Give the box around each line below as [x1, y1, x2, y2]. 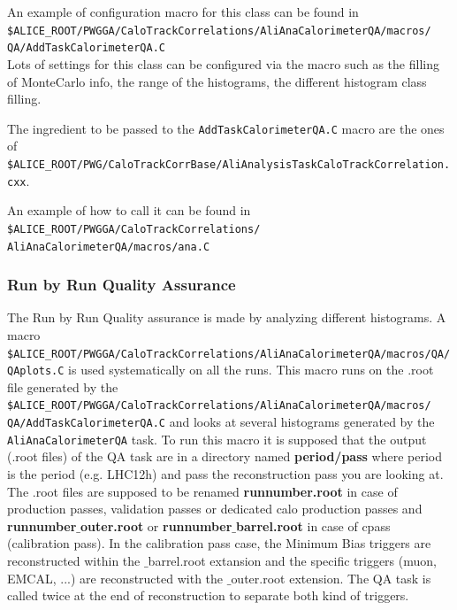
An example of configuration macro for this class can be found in [7, 3, 359, 20]
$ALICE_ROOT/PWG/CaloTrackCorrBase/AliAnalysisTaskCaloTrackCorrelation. [7, 158, 451, 171]
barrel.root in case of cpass [236, 516, 391, 535]
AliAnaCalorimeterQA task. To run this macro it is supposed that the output [7, 429, 427, 448]
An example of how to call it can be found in [7, 201, 251, 220]
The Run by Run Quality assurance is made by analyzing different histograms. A [7, 308, 446, 327]
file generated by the [7, 377, 118, 396]
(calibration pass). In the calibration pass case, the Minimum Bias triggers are [7, 534, 431, 552]
